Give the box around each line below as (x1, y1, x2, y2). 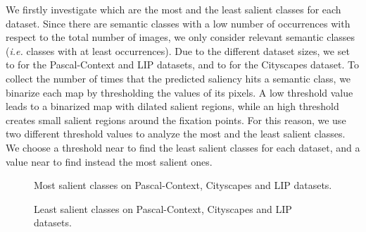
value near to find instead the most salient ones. (6, 154, 213, 169)
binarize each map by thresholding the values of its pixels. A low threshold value (6, 85, 353, 99)
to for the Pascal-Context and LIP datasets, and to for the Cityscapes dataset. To (6, 57, 359, 72)
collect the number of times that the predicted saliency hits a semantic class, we (6, 71, 351, 85)
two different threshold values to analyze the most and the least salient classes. (6, 126, 346, 141)
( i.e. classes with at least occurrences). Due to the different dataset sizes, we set (6, 43, 350, 58)
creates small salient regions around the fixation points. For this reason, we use (6, 112, 346, 127)
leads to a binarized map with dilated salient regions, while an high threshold (6, 99, 339, 114)
